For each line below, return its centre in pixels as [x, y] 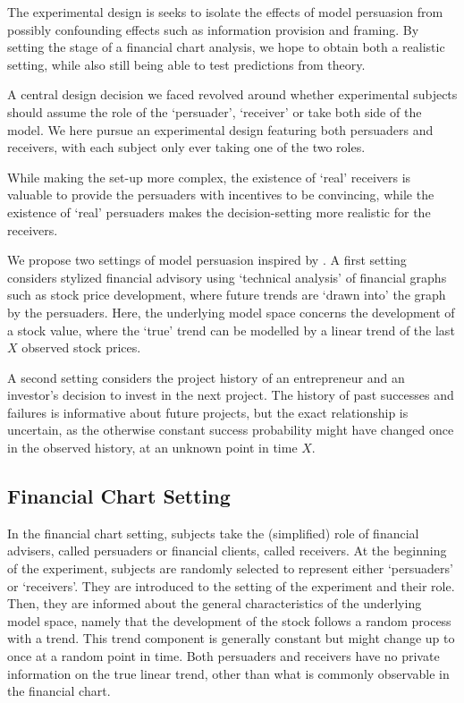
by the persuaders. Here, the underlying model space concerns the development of [231, 312]
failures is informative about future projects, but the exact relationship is [208, 412]
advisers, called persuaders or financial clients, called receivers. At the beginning [227, 551]
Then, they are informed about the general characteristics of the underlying [215, 603]
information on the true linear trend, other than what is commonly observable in [228, 673]
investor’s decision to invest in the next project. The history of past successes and [231, 395]
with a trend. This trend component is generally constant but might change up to [231, 638]
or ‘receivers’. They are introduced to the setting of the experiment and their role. [231, 585]
